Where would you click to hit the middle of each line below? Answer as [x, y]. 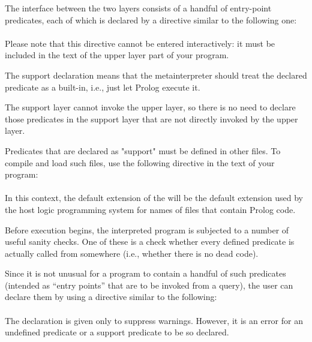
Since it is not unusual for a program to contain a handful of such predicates [145, 273]
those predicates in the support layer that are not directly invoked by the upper [151, 118]
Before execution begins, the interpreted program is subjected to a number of [147, 229]
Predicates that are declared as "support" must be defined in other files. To [143, 150]
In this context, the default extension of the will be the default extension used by [154, 198]
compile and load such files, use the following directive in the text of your [140, 162]
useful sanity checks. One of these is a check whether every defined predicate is [150, 241]
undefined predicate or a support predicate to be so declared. [117, 332]
